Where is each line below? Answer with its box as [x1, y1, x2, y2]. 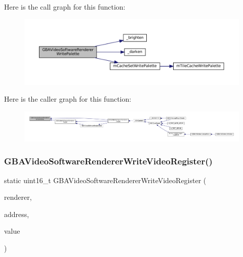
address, [4, 208, 29, 219]
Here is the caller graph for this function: [4, 94, 132, 104]
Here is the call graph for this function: [4, 2, 126, 12]
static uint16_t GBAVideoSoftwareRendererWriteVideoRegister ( [4, 175, 207, 185]
